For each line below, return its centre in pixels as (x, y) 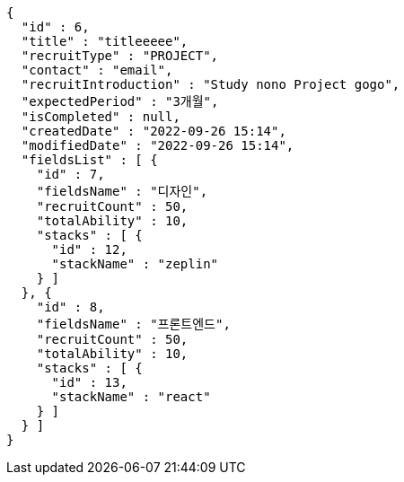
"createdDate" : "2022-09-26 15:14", (154, 131)
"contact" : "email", (97, 70)
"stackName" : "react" (131, 397)
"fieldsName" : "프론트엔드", (133, 324)
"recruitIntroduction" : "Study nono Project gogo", (211, 84)
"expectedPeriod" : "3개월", (120, 101)
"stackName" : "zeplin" (135, 264)
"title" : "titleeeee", (105, 41)
